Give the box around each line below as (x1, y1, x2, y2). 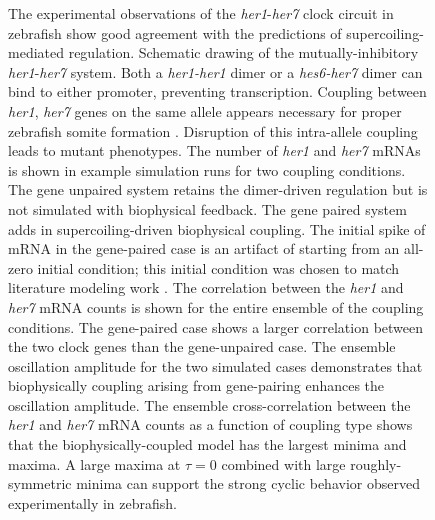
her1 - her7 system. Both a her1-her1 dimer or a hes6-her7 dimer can (8, 61, 423, 82)
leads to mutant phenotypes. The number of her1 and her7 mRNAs (8, 140, 421, 161)
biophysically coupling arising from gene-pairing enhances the (8, 375, 385, 396)
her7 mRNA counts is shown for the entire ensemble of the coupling (8, 296, 424, 317)
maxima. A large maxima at (8, 453, 181, 474)
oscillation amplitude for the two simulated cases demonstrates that (8, 355, 423, 376)
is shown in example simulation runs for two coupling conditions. (8, 159, 406, 180)
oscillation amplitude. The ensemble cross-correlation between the (8, 394, 411, 415)
